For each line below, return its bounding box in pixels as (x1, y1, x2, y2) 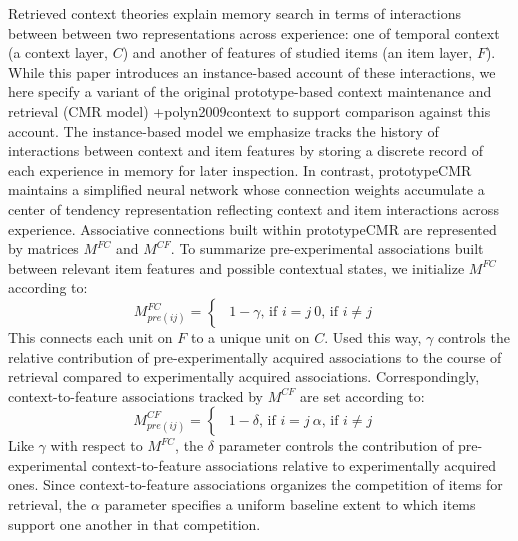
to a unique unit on (190, 326, 310, 347)
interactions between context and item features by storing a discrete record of (8, 140, 483, 161)
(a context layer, (8, 42, 108, 63)
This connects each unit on (8, 326, 173, 347)
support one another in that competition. (8, 513, 261, 534)
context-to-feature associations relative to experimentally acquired (91, 454, 497, 475)
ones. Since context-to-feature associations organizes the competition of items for (8, 474, 503, 495)
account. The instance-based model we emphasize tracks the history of (8, 120, 439, 141)
